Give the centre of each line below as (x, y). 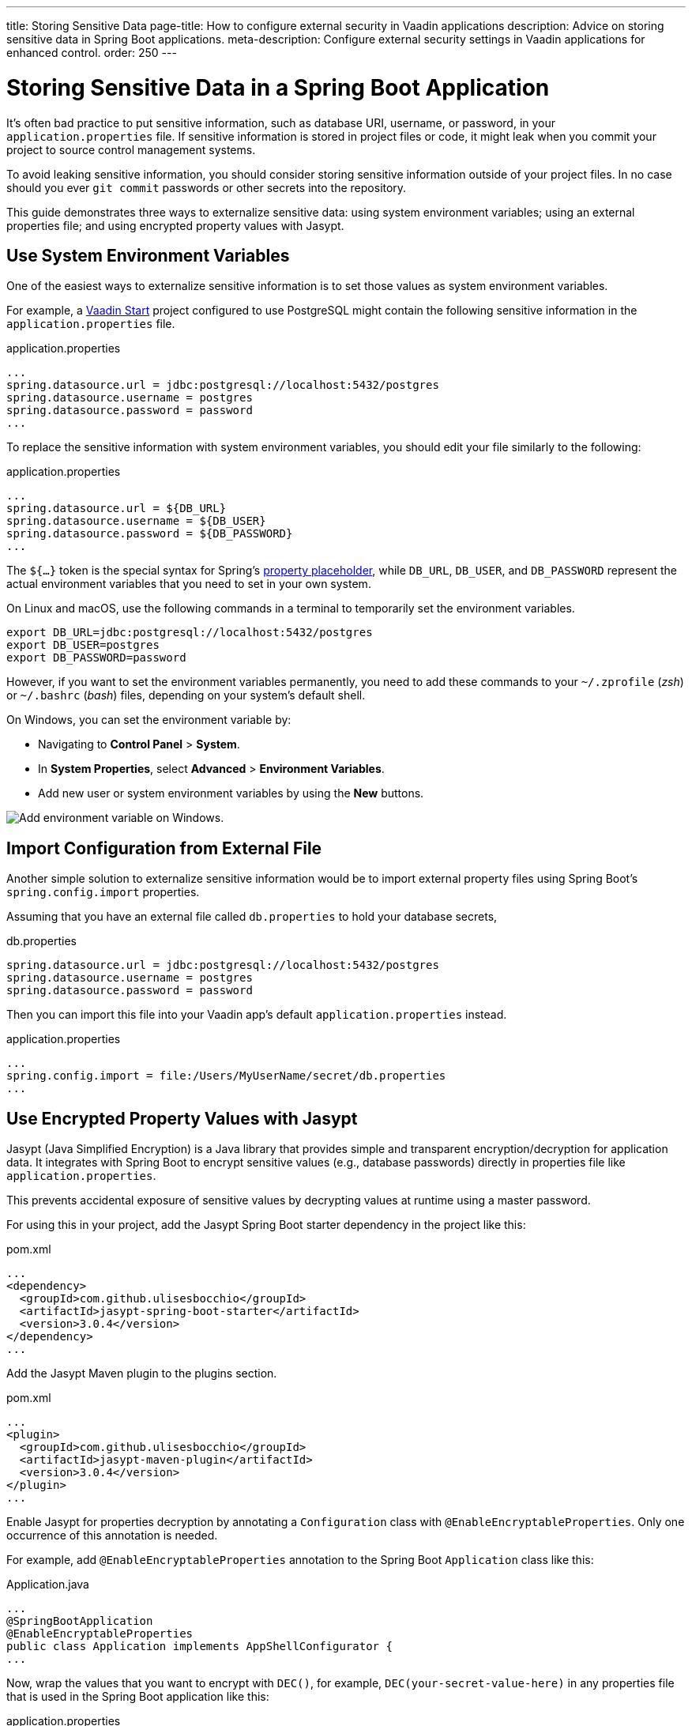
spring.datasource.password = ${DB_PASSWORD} (150, 534)
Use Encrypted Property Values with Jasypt (182, 1118)
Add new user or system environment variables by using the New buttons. (231, 793)
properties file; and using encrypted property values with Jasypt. (175, 225)
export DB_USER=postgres (83, 645)
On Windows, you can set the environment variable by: (149, 720)
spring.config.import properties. (103, 892)
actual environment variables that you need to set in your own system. (189, 584)
